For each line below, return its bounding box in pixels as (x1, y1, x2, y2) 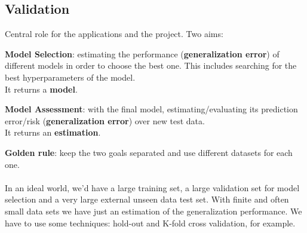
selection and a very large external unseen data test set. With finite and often (5, 193, 289, 206)
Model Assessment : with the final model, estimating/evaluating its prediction (5, 103, 298, 115)
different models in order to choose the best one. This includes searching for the (5, 59, 297, 72)
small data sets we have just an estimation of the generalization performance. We (5, 204, 302, 217)
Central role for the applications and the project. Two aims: (5, 27, 223, 40)
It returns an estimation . (5, 126, 101, 139)
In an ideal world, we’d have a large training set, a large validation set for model (5, 181, 300, 194)
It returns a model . (5, 82, 78, 95)
